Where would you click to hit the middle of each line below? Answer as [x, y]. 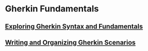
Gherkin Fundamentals [52, 9]
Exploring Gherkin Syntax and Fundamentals [74, 26]
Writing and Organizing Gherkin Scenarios [70, 42]
